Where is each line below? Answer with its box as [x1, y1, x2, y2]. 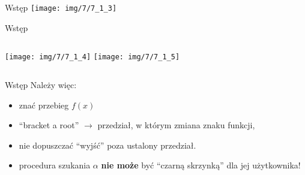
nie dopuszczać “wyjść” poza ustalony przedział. [19, 138, 196, 151]
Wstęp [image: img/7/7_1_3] [5, 1, 117, 13]
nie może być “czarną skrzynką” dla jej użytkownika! [101, 159, 301, 171]
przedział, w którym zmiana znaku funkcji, [97, 119, 255, 131]
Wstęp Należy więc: [5, 78, 77, 90]
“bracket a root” [19, 119, 79, 131]
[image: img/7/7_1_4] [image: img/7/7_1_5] [5, 53, 180, 62]
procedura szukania [19, 159, 91, 171]
